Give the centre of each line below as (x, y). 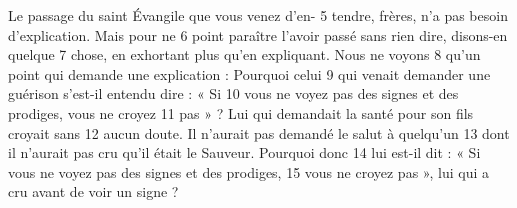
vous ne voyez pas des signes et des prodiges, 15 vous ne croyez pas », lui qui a (248, 171)
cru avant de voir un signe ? (93, 191)
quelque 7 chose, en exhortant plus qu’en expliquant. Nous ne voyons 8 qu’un (244, 54)
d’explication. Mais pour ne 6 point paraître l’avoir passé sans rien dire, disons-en (258, 34)
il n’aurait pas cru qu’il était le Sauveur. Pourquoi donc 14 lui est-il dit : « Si (244, 152)
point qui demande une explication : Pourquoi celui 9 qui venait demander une (249, 73)
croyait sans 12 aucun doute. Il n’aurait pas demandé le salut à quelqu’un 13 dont (259, 132)
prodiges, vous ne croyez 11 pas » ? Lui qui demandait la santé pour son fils (241, 112)
